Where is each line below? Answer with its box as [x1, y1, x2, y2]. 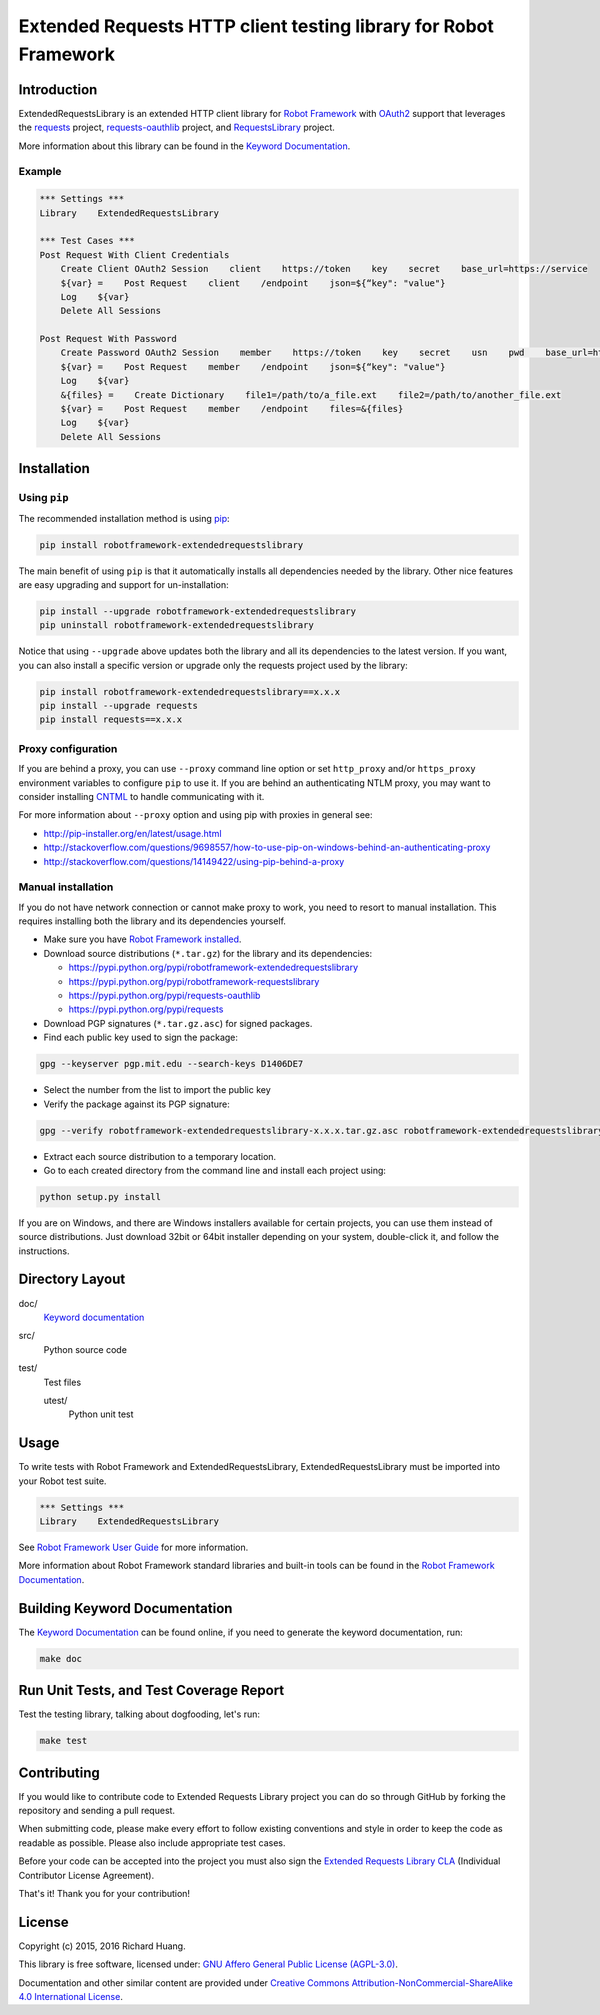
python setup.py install [39, 1191, 162, 1202]
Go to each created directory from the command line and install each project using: [43, 1164, 387, 1176]
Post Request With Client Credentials [39, 249, 230, 260]
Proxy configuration [18, 741, 118, 755]
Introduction [18, 81, 98, 98]
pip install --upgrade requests [39, 700, 199, 712]
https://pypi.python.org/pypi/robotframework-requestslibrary [68, 975, 320, 987]
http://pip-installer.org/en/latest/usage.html [43, 827, 222, 839]
